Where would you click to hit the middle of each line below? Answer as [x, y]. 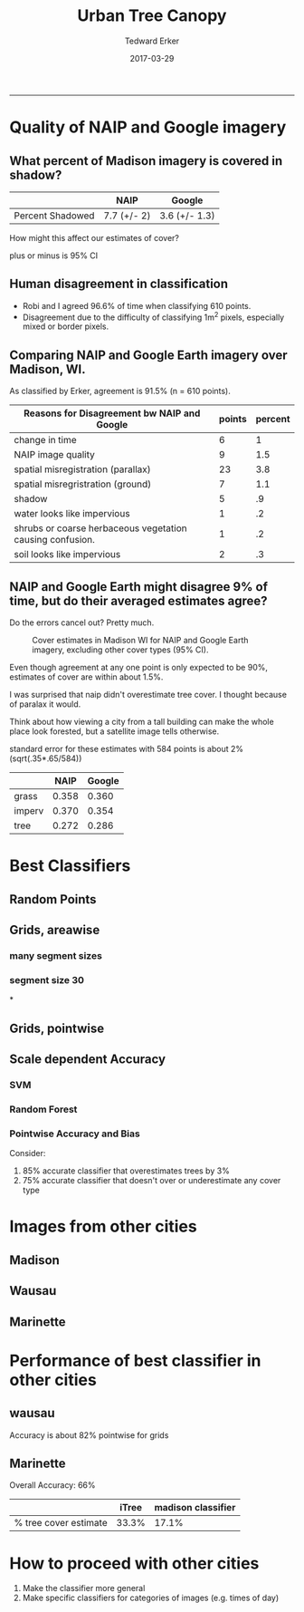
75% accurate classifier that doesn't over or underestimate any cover [152, 1181]
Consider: [28, 1153]
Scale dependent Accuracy [87, 1059]
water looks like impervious [72, 514]
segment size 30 [47, 980]
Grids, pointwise [57, 1028]
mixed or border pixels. [66, 326]
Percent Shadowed [54, 216]
